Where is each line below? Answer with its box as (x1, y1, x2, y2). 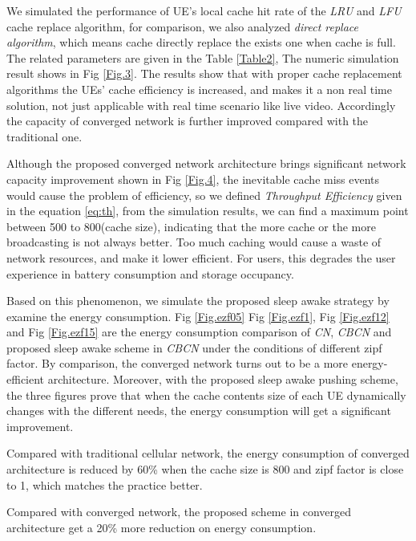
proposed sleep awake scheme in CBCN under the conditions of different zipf (6, 339, 382, 356)
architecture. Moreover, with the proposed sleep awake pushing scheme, (47, 371, 398, 388)
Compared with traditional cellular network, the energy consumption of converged (6, 445, 410, 462)
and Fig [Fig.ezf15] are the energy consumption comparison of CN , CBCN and (6, 323, 392, 340)
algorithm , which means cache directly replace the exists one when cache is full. (6, 34, 396, 51)
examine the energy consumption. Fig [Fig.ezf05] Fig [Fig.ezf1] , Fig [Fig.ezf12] (6, 307, 390, 324)
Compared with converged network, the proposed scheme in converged (6, 503, 352, 520)
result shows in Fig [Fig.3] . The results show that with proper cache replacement (6, 65, 402, 82)
